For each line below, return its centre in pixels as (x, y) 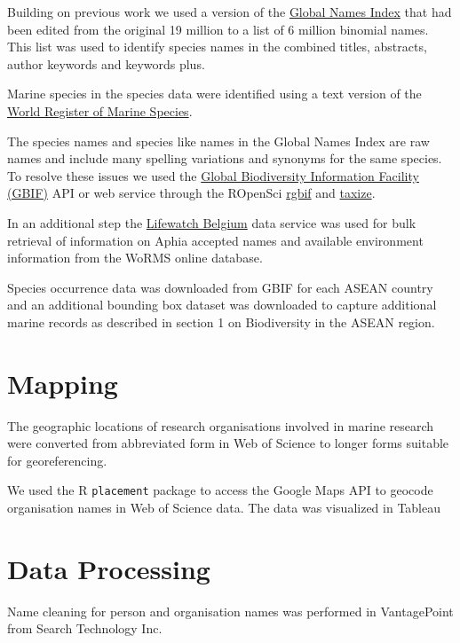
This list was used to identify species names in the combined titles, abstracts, (217, 47)
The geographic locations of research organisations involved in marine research (221, 425)
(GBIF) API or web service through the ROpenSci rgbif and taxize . (191, 193)
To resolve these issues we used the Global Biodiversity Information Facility (213, 175)
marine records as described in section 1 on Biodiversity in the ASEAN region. (221, 321)
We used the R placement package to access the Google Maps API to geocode (220, 490)
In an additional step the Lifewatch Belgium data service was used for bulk (212, 222)
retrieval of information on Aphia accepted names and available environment (215, 240)
